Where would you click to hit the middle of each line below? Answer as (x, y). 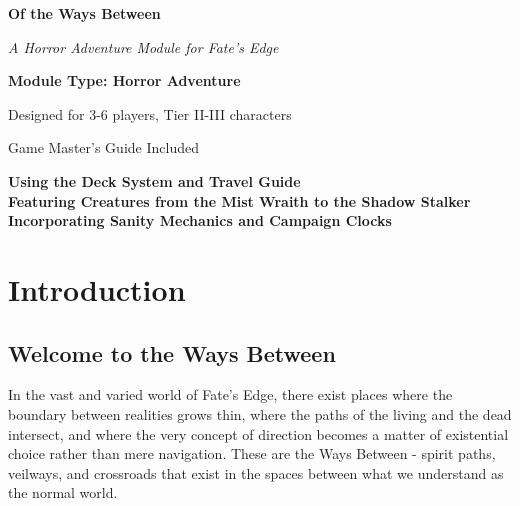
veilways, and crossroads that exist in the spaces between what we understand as (256, 472)
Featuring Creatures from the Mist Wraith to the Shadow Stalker (239, 200)
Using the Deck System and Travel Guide (154, 180)
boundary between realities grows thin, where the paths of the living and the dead (260, 413)
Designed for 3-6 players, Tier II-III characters (150, 113)
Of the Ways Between (84, 13)
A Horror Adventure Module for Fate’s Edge (143, 46)
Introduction (97, 288)
